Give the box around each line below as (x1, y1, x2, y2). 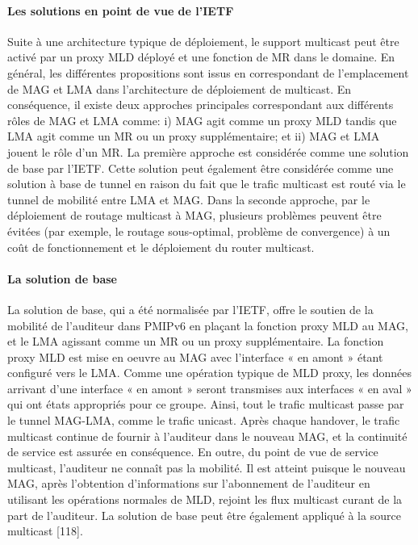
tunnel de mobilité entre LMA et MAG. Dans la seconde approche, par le (7, 191, 370, 208)
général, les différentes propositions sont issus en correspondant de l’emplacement (7, 64, 409, 81)
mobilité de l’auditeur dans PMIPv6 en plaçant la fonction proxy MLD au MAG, (7, 317, 408, 333)
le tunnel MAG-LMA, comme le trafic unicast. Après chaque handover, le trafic (7, 412, 400, 429)
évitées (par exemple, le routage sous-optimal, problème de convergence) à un (7, 222, 391, 239)
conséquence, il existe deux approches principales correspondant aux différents (7, 96, 394, 113)
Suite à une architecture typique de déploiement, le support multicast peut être (7, 32, 399, 49)
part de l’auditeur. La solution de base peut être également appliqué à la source (7, 506, 401, 523)
